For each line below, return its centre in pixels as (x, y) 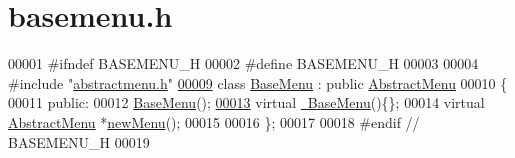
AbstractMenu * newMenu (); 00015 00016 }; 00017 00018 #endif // (214, 121)
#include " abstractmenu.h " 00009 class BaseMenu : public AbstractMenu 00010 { (258, 82)
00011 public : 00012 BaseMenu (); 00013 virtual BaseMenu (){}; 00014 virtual (246, 102)
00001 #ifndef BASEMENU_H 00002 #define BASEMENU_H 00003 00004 (243, 63)
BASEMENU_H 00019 (79, 141)
